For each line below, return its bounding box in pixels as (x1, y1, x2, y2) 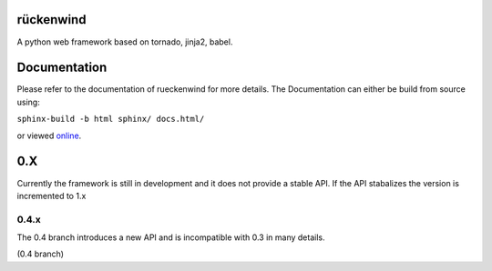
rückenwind (16, 12, 87, 27)
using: (16, 96, 40, 107)
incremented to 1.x (16, 190, 87, 201)
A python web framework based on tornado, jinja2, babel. (16, 36, 233, 47)
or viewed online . (16, 130, 82, 141)
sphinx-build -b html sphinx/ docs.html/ (16, 114, 205, 125)
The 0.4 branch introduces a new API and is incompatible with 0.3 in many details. (16, 232, 325, 243)
